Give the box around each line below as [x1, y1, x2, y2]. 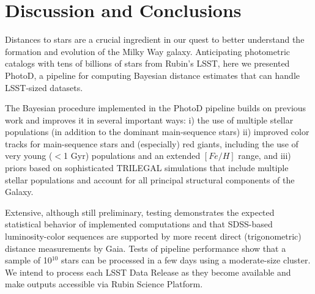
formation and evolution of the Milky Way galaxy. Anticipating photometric [5, 45, 291, 57]
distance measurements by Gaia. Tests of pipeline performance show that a [5, 241, 286, 254]
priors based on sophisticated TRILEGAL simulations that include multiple [5, 161, 289, 174]
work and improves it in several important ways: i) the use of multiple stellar [5, 113, 294, 126]
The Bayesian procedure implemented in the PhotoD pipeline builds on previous [5, 101, 306, 114]
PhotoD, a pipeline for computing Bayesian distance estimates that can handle [5, 68, 300, 81]
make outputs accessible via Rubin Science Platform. [5, 277, 203, 290]
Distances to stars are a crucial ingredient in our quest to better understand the [5, 33, 305, 46]
